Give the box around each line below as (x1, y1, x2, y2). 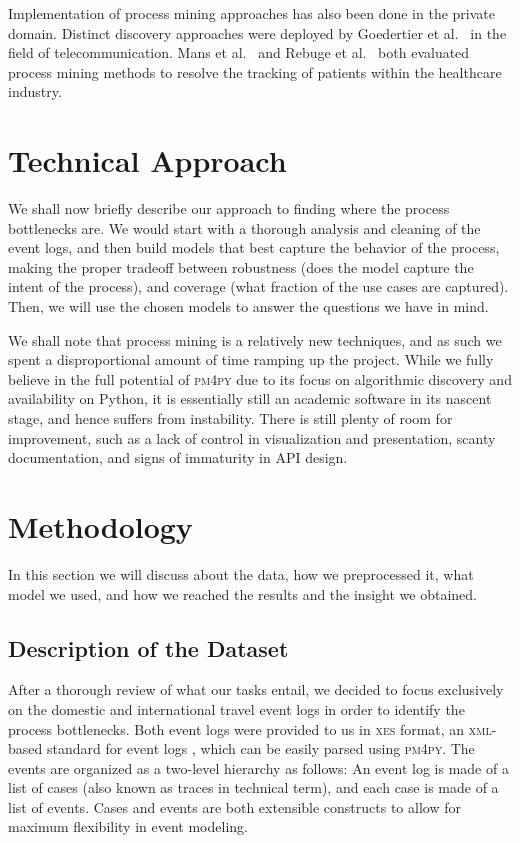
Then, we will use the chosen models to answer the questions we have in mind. (8, 296, 489, 317)
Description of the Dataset (8, 632, 289, 663)
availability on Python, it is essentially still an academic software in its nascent (8, 388, 492, 409)
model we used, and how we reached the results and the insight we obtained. (8, 583, 477, 604)
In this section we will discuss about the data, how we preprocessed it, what (8, 563, 474, 584)
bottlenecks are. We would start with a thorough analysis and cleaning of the (8, 217, 481, 238)
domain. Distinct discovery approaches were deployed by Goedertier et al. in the (8, 22, 507, 43)
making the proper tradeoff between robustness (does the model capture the (8, 256, 474, 277)
